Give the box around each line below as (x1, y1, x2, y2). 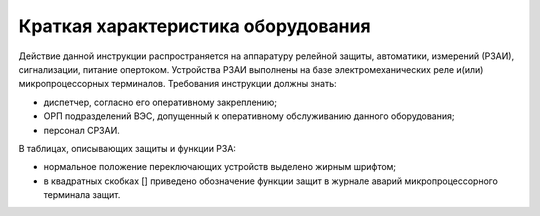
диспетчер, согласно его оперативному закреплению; (43, 96, 278, 108)
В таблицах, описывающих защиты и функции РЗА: (18, 142, 237, 154)
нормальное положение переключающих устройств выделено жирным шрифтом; (43, 161, 397, 173)
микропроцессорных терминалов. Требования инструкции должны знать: (18, 78, 337, 90)
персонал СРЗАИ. (43, 124, 120, 136)
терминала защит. (43, 189, 121, 201)
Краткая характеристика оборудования (18, 15, 371, 37)
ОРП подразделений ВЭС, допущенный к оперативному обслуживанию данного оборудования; (43, 110, 455, 122)
